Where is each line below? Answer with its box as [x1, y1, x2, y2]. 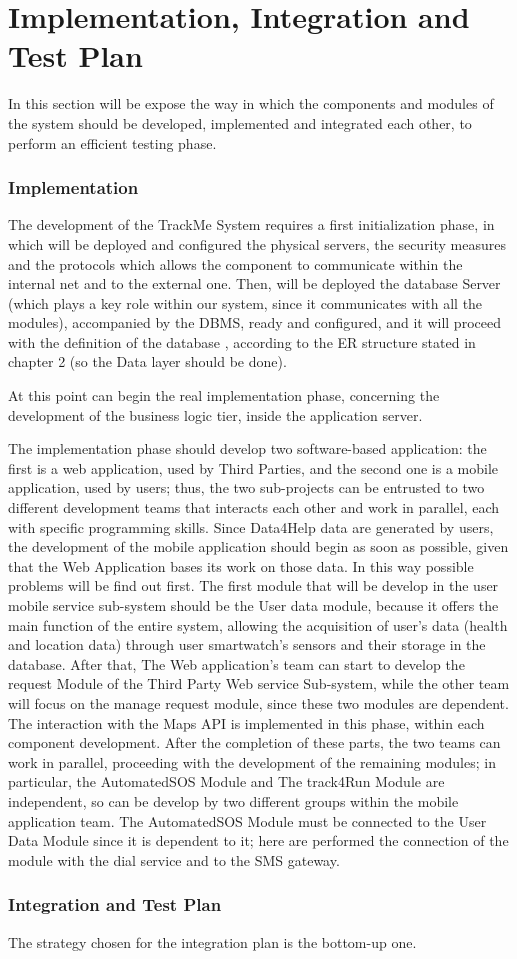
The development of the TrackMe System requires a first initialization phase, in [8, 214, 495, 235]
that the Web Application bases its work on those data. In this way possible [8, 555, 474, 576]
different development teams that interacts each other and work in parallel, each [8, 497, 500, 518]
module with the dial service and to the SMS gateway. [8, 849, 340, 870]
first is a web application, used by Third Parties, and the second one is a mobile [8, 457, 498, 478]
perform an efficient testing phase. [8, 132, 217, 153]
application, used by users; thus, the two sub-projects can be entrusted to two [8, 477, 485, 498]
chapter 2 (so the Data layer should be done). [8, 351, 287, 372]
